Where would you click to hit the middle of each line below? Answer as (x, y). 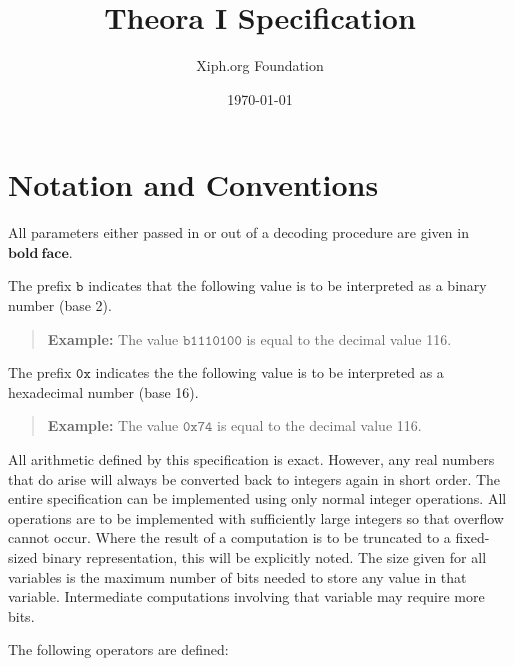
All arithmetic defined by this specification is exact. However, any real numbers (251, 459)
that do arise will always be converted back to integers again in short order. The (254, 478)
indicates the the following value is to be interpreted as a (269, 372)
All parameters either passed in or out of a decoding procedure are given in (238, 232)
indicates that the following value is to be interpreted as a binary (287, 285)
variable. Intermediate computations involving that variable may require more (246, 596)
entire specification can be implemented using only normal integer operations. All (257, 498)
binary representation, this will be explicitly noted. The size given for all (264, 556)
